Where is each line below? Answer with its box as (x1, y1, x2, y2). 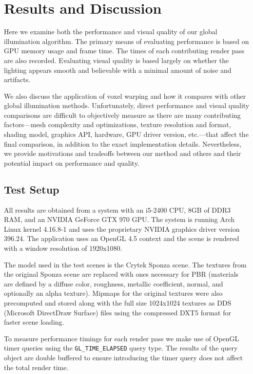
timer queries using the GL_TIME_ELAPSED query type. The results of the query (4, 343, 238, 353)
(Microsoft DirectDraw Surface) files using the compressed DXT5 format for (4, 307, 231, 317)
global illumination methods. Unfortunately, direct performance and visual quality (4, 100, 250, 110)
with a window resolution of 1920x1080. (4, 243, 122, 253)
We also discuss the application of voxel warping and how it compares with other (4, 90, 246, 101)
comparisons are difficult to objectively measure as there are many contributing (4, 110, 241, 120)
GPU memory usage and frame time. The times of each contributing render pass (4, 45, 245, 56)
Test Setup (4, 181, 59, 197)
